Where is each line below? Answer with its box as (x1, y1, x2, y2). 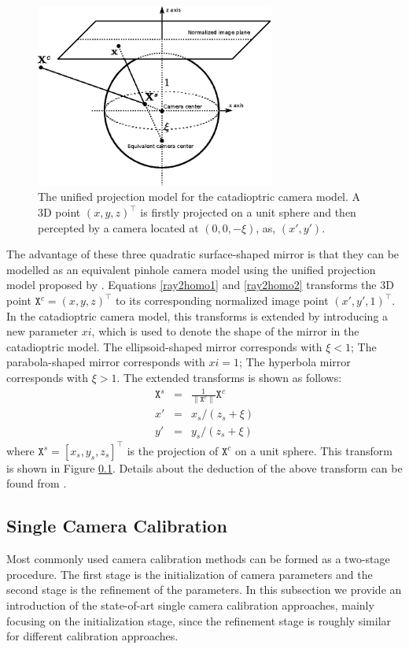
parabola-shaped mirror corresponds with (6, 354, 205, 370)
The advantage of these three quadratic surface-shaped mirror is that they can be (6, 246, 400, 262)
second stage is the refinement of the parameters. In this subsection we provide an (6, 581, 402, 598)
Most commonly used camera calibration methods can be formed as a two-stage (6, 551, 390, 567)
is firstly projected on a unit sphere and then (140, 204, 356, 221)
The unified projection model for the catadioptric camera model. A (38, 188, 361, 205)
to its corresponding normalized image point (116, 292, 329, 309)
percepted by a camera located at (38, 219, 199, 235)
